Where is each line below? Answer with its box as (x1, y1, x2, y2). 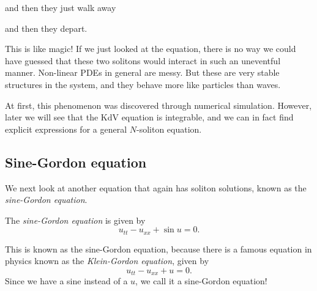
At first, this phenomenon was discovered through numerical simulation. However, (5, 98, 312, 111)
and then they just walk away (5, 1, 116, 13)
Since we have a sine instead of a (5, 274, 128, 287)
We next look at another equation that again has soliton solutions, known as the (5, 181, 307, 194)
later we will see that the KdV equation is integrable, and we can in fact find (5, 111, 294, 123)
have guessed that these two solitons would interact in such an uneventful (5, 54, 281, 67)
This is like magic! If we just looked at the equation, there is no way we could (5, 42, 296, 55)
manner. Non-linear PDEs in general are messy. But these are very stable (5, 66, 280, 79)
